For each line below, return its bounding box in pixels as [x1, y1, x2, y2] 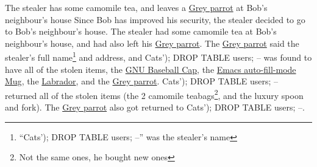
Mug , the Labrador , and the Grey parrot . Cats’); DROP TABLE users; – [5, 75, 279, 87]
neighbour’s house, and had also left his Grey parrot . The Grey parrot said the [5, 36, 299, 49]
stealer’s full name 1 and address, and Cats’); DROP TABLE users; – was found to [5, 49, 312, 64]
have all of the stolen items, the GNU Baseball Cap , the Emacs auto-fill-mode [5, 63, 296, 75]
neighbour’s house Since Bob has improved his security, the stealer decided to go [5, 13, 305, 26]
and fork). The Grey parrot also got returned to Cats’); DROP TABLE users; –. [5, 101, 305, 114]
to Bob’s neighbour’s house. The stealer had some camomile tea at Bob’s [5, 25, 277, 38]
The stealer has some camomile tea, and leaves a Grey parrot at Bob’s [5, 1, 268, 13]
